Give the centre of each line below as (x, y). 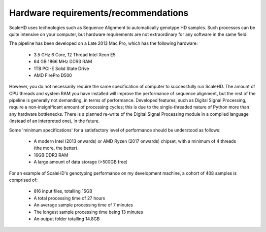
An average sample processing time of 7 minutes (83, 205)
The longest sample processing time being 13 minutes (88, 212)
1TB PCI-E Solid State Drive (61, 68)
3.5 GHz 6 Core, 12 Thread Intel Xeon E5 (75, 55)
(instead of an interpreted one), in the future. (54, 121)
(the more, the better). (56, 148)
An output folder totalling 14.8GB (67, 219)
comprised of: (23, 180)
